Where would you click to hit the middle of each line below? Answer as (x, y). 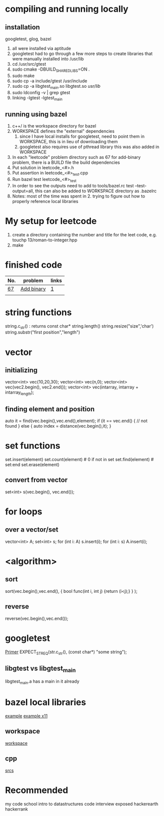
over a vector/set (32, 530)
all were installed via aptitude (41, 48)
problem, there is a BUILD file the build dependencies (66, 162)
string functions (38, 312)
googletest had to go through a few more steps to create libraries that (82, 53)
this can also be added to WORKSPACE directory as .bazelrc (96, 191)
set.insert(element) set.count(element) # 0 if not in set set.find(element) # (80, 459)
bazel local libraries (46, 702)
